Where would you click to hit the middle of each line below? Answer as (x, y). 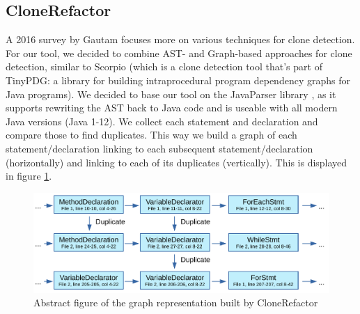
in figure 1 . (29, 176)
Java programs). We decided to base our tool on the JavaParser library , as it (171, 94)
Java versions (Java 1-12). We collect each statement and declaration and (162, 121)
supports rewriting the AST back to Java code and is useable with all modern (172, 108)
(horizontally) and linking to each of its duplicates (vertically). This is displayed (177, 162)
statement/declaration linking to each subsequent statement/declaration (159, 148)
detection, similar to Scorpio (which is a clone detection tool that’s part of (164, 66)
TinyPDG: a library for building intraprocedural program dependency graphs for (178, 80)
